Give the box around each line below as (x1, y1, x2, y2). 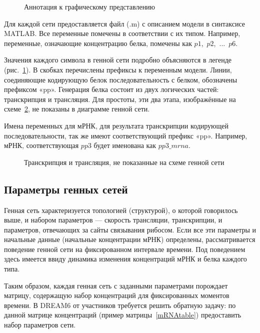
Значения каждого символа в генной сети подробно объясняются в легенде (4, 54, 232, 65)
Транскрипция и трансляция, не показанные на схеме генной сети (24, 156, 224, 167)
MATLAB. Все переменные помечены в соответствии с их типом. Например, (4, 28, 240, 38)
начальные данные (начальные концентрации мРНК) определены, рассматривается (4, 234, 255, 244)
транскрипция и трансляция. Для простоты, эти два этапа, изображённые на (4, 93, 236, 104)
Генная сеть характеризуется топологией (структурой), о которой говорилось (4, 204, 238, 215)
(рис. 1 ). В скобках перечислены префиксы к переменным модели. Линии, (4, 64, 232, 74)
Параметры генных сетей (4, 181, 128, 196)
